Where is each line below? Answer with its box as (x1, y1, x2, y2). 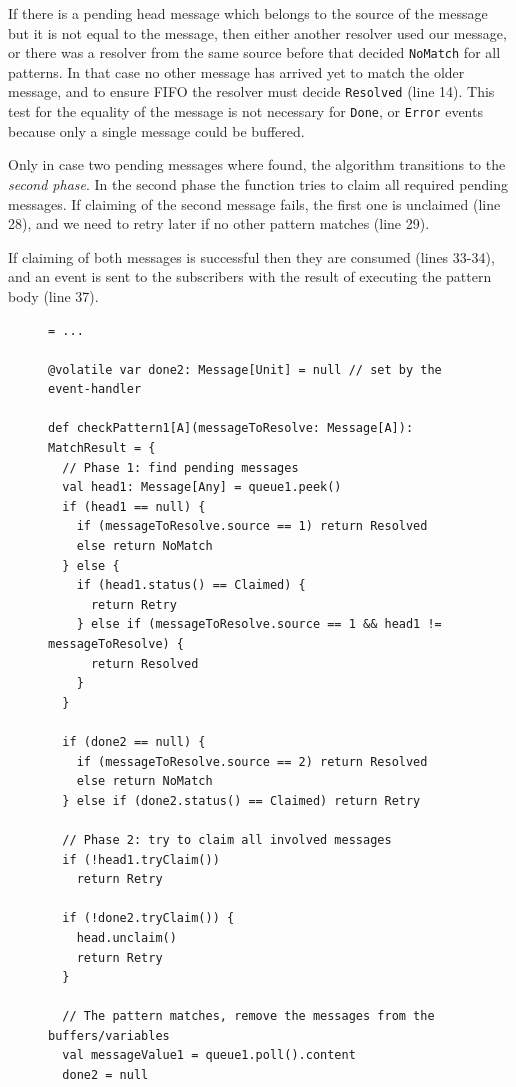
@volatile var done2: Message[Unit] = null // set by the (48, 362, 442, 377)
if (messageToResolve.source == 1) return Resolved (76, 519, 428, 534)
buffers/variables (48, 1028, 170, 1043)
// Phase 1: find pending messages (62, 460, 299, 475)
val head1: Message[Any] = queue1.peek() (62, 480, 342, 495)
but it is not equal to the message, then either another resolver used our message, (8, 22, 507, 43)
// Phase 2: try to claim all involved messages (62, 832, 392, 847)
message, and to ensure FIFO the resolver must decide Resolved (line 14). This (8, 81, 495, 102)
